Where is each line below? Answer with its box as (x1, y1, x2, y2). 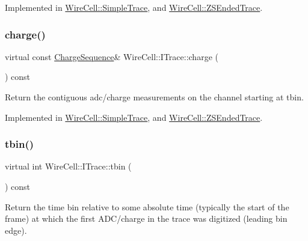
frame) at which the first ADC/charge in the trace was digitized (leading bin (5, 212, 288, 225)
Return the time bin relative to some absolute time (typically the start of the (5, 200, 289, 213)
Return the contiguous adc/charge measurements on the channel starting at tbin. (5, 91, 304, 103)
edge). (5, 224, 27, 236)
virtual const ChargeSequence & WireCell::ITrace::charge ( (5, 50, 218, 63)
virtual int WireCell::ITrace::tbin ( (5, 160, 132, 172)
